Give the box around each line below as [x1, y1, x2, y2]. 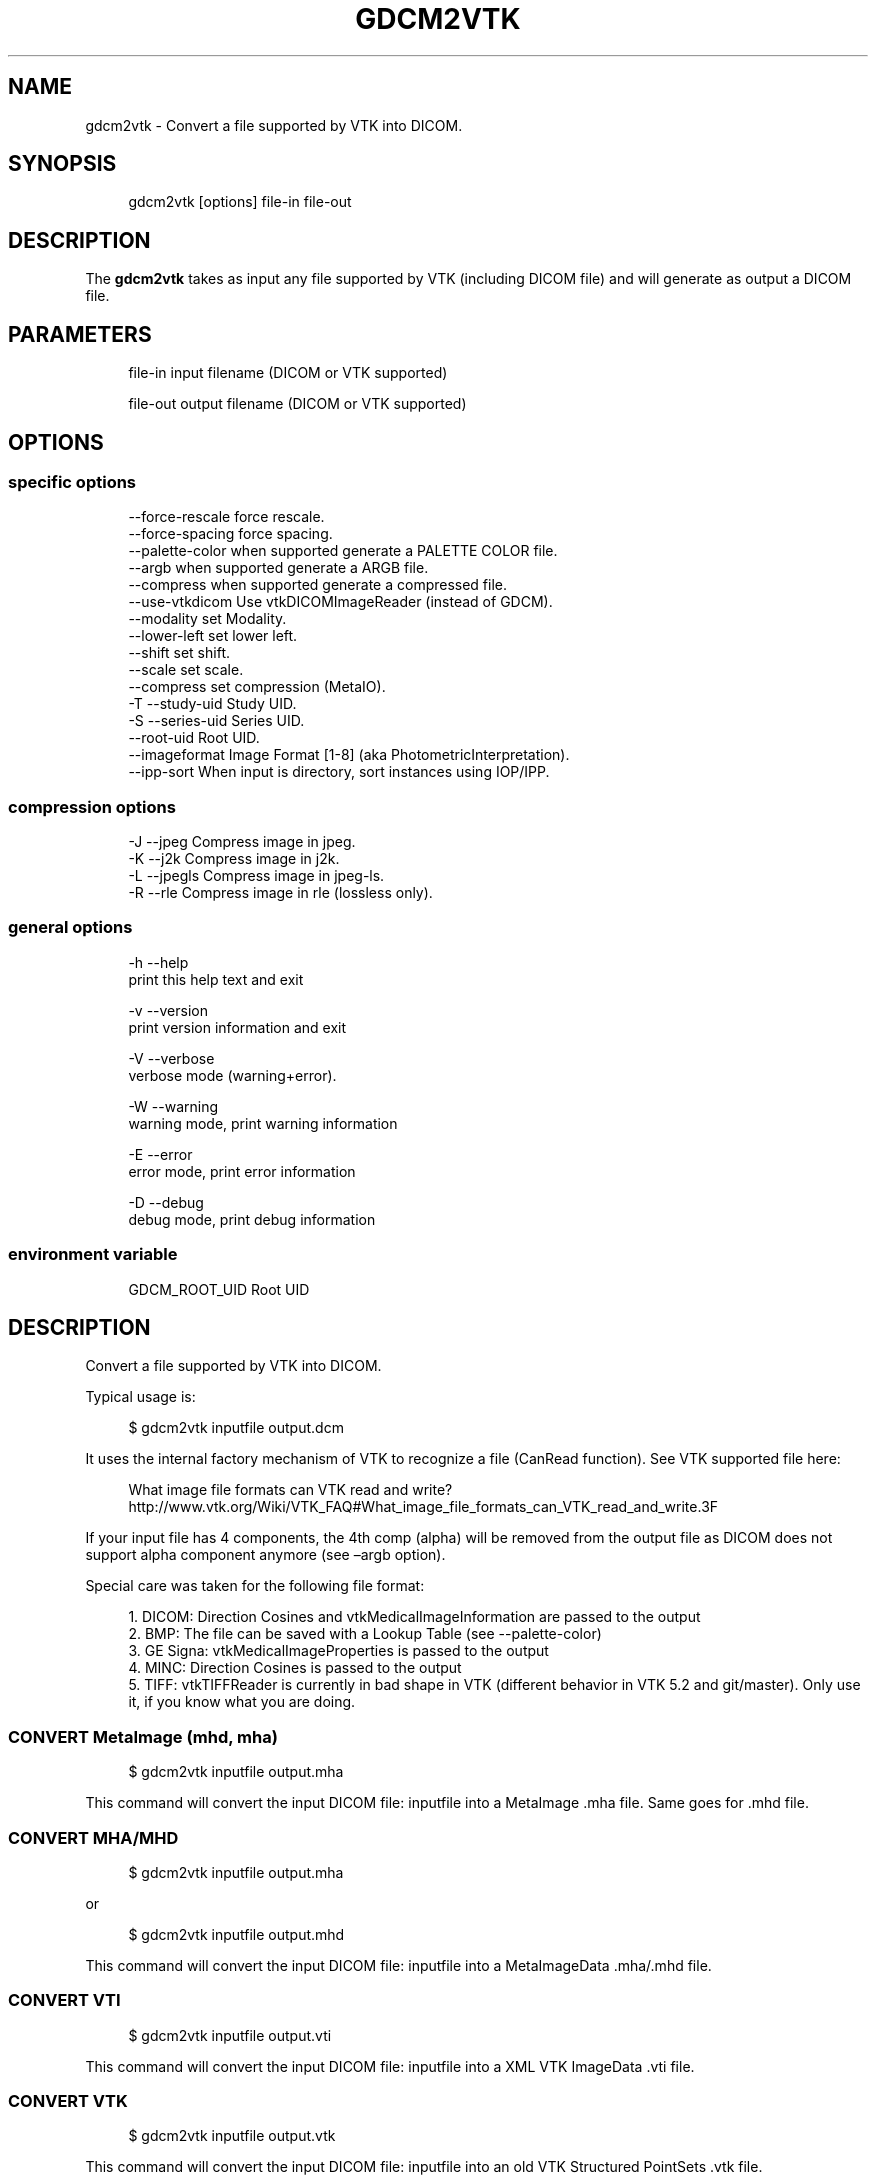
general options [8, 917, 133, 938]
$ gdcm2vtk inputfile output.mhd [128, 1925, 345, 1943]
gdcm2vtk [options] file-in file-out [128, 193, 352, 211]
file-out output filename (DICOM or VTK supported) [128, 395, 467, 413]
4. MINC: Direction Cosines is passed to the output [128, 1659, 462, 1677]
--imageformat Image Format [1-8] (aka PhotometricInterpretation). [128, 746, 570, 764]
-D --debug [128, 1193, 204, 1211]
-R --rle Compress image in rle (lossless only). [128, 884, 433, 902]
